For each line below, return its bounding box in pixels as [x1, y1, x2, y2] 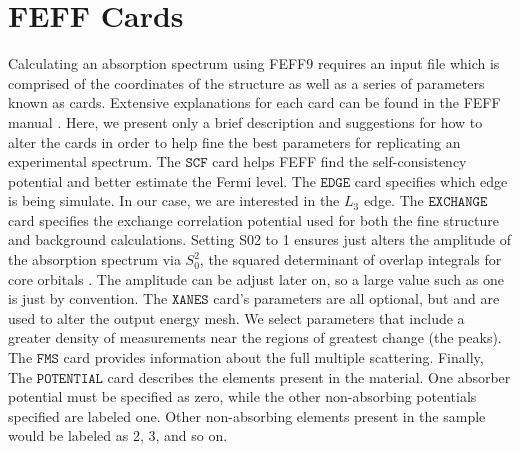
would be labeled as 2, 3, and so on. [8, 425, 228, 446]
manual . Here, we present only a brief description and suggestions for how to [8, 111, 483, 132]
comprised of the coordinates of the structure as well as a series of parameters [8, 72, 485, 93]
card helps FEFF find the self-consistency [212, 151, 467, 172]
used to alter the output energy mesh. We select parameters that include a [8, 307, 465, 328]
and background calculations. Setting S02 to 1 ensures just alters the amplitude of [8, 229, 511, 250]
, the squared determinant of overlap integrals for [199, 249, 502, 270]
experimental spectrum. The [8, 151, 181, 172]
